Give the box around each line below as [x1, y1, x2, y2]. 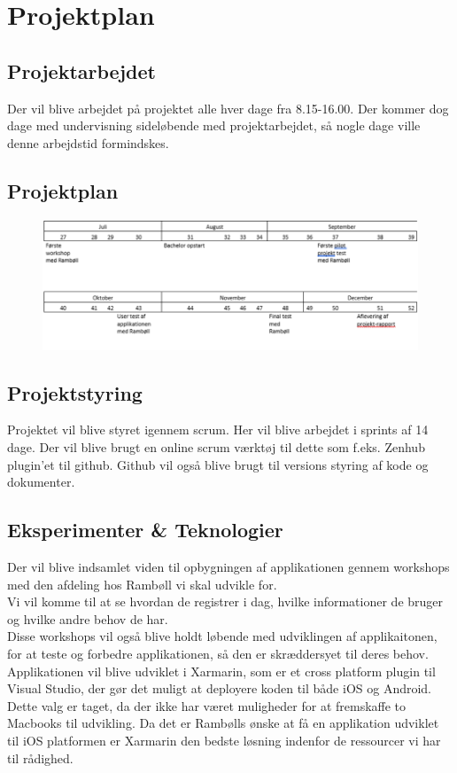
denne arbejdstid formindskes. [7, 133, 169, 152]
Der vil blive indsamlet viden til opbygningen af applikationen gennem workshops [7, 557, 450, 575]
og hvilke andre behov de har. [7, 609, 168, 628]
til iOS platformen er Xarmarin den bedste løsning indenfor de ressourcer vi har [7, 730, 441, 749]
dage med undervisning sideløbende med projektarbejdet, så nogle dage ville [7, 116, 421, 135]
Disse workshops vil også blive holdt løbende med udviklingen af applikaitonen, [7, 627, 438, 645]
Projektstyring [7, 379, 143, 406]
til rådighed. [7, 748, 74, 767]
